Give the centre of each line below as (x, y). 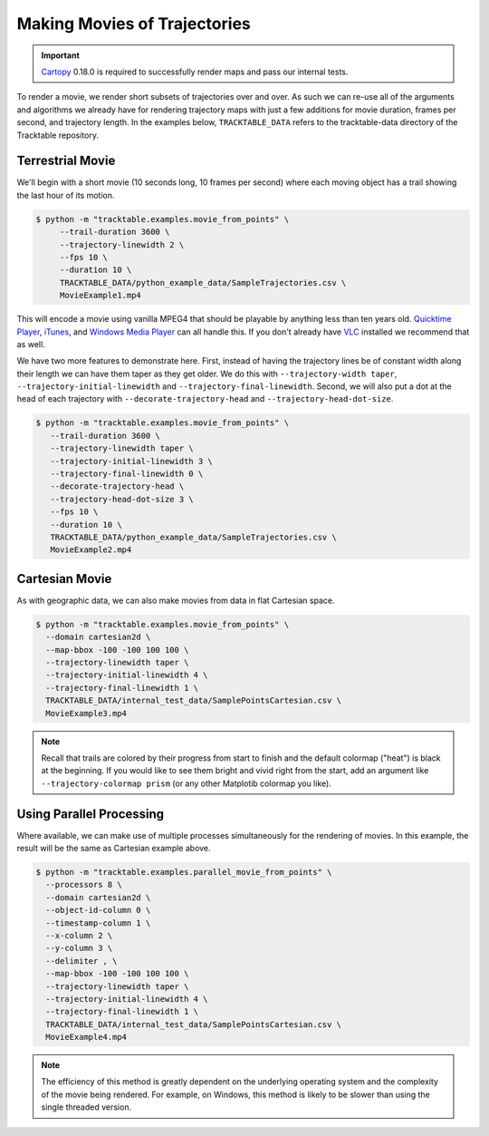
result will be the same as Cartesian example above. (114, 849)
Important (61, 55)
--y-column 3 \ (79, 948)
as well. (31, 344)
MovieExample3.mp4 (86, 713)
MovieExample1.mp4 (101, 296)
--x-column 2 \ (79, 935)
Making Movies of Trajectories (134, 24)
